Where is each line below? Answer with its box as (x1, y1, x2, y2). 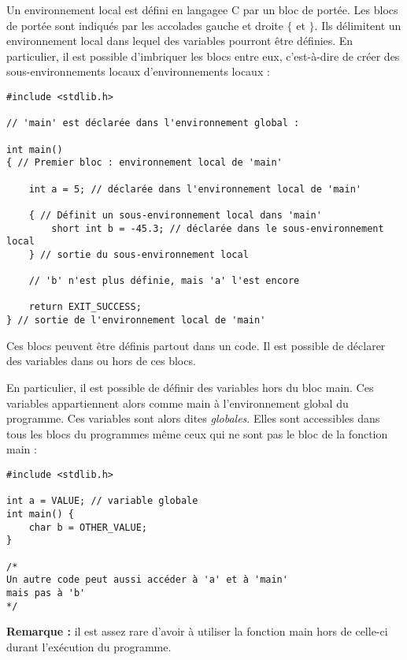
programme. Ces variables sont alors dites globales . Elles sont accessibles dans (6, 410, 380, 427)
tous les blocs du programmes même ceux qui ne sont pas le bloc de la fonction (6, 425, 388, 442)
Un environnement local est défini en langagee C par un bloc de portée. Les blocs (6, 2, 398, 17)
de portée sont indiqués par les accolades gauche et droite (6, 17, 283, 33)
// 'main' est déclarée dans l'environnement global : (6, 117, 300, 129)
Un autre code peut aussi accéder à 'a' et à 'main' (6, 574, 288, 586)
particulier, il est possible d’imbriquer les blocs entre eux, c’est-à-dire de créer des (6, 47, 400, 64)
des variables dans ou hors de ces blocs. (6, 352, 196, 369)
